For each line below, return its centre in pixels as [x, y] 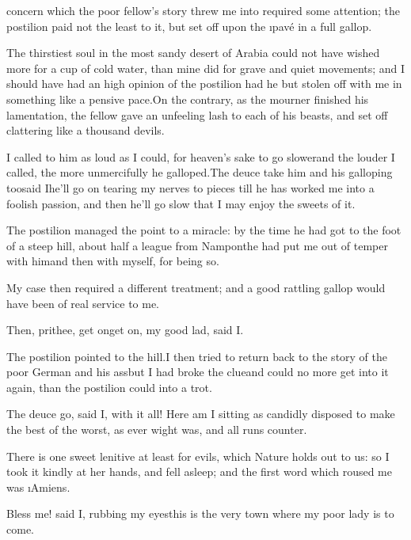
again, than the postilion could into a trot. [109, 387]
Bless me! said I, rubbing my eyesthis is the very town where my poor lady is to [200, 513]
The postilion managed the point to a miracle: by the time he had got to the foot [204, 230]
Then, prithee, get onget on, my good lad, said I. [125, 330]
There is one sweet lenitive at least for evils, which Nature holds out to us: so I [198, 456]
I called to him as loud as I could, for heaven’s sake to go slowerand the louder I [201, 156]
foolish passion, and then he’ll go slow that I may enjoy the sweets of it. [181, 203]
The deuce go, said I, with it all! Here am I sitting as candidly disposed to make [201, 414]
